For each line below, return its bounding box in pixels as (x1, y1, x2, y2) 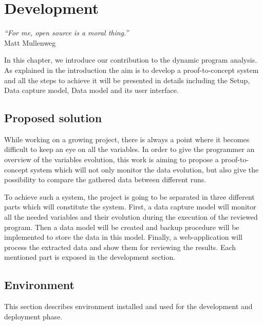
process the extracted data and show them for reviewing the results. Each (4, 241, 236, 252)
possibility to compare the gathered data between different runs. (4, 174, 206, 185)
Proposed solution (4, 110, 102, 126)
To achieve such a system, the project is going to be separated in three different (4, 191, 255, 202)
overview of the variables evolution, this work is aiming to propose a (4, 154, 219, 165)
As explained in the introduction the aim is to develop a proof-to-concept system (4, 64, 259, 75)
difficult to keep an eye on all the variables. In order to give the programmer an (4, 144, 255, 155)
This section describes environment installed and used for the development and (4, 301, 253, 312)
